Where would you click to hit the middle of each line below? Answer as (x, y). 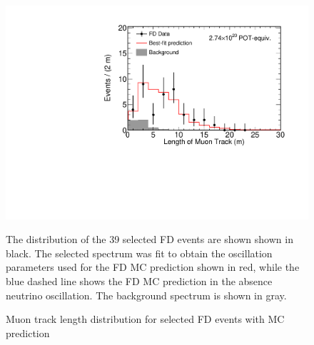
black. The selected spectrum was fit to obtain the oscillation (139, 253)
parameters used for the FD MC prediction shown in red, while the (153, 267)
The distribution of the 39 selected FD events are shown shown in (150, 239)
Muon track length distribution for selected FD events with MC (145, 319)
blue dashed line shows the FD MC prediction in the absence (139, 281)
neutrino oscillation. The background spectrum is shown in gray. (146, 295)
